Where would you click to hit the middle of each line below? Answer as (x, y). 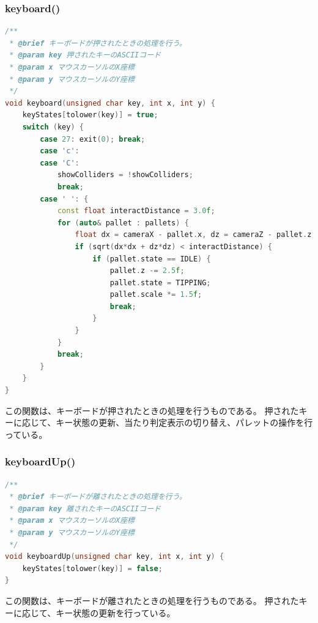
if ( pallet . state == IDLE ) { (152, 259)
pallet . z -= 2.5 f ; (147, 271)
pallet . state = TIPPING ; (160, 282)
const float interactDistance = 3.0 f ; (136, 211)
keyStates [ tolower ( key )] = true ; (90, 115)
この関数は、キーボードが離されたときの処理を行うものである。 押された (152, 600)
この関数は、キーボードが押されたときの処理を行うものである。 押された (152, 410)
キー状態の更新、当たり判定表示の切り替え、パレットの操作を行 (184, 422)
